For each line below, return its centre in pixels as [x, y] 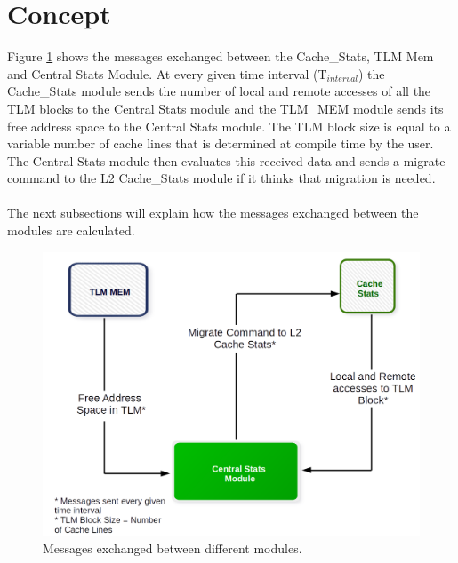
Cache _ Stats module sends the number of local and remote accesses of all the [219, 91]
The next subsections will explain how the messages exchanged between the [213, 213]
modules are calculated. [71, 230]
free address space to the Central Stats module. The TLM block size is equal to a [229, 126]
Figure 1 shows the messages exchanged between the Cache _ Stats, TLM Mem [221, 56]
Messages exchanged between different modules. [173, 548]
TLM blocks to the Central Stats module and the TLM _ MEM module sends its [225, 108]
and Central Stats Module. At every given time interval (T [167, 73]
